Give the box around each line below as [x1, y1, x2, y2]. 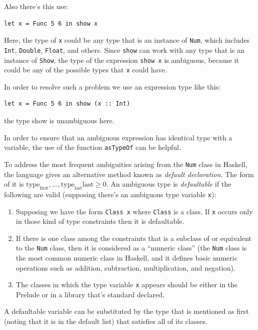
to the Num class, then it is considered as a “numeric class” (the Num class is [16, 242, 247, 253]
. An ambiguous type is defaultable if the [106, 179, 231, 189]
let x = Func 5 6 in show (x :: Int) [4, 100, 130, 108]
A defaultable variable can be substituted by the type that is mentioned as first [4, 306, 249, 316]
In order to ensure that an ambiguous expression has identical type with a [4, 132, 232, 142]
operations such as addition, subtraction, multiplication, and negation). [16, 262, 236, 273]
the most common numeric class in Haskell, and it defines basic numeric [16, 253, 238, 263]
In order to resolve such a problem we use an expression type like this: [4, 81, 221, 92]
